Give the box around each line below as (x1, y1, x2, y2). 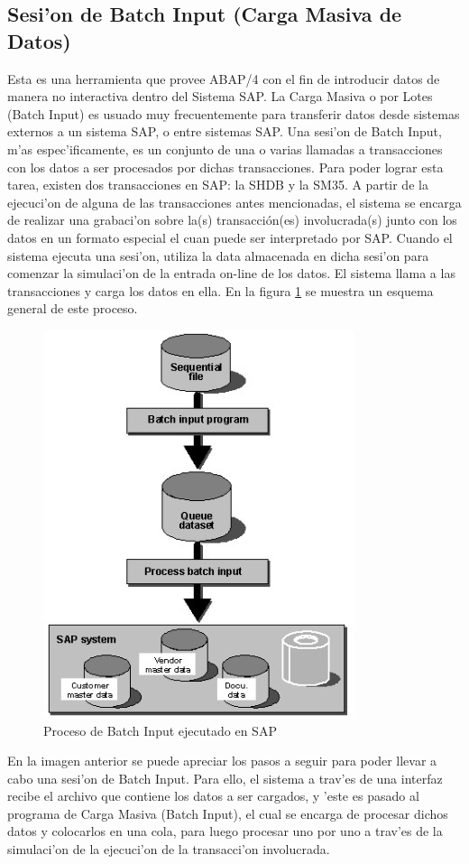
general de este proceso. (7, 299, 138, 318)
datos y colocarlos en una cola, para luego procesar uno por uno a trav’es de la (7, 822, 443, 841)
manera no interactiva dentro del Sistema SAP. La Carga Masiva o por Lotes (7, 87, 433, 106)
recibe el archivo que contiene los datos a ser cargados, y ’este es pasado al (7, 786, 419, 805)
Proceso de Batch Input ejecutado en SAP (43, 720, 277, 739)
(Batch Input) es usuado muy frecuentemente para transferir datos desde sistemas (7, 104, 460, 123)
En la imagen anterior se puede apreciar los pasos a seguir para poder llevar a (7, 751, 437, 770)
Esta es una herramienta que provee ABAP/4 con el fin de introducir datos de (7, 69, 440, 88)
